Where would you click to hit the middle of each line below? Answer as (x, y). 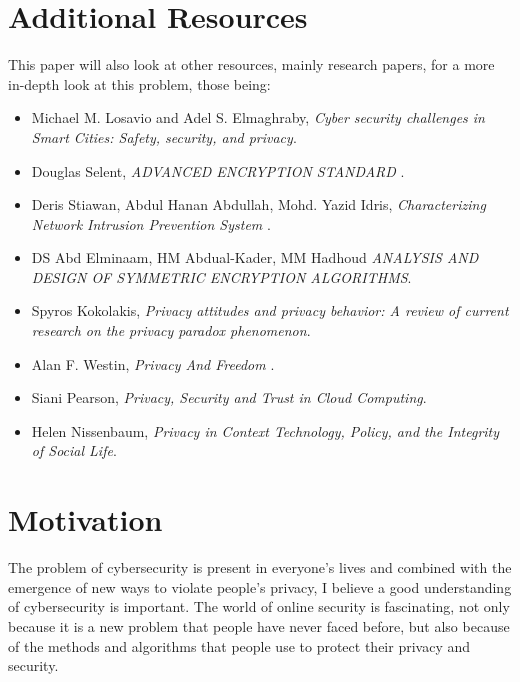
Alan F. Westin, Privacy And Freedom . (153, 363)
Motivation (85, 519)
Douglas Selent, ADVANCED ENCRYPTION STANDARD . (218, 170)
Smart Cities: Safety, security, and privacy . (164, 136)
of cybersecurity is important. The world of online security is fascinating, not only (259, 606)
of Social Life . (74, 450)
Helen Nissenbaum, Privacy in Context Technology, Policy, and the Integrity (265, 430)
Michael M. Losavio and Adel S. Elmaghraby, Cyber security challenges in (258, 117)
